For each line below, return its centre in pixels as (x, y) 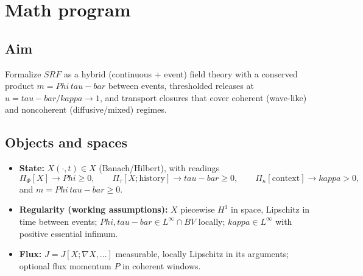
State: (32, 168)
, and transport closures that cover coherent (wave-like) (203, 97)
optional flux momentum (65, 265)
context (286, 178)
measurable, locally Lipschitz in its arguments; (202, 254)
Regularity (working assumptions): (93, 209)
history (152, 178)
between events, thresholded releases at (181, 86)
